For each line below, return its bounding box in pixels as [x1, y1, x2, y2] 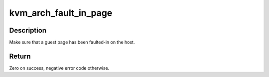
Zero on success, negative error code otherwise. [9, 65, 110, 71]
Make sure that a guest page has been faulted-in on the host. [9, 39, 135, 45]
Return [9, 52, 31, 60]
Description [9, 26, 47, 35]
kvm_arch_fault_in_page [9, 7, 113, 18]
